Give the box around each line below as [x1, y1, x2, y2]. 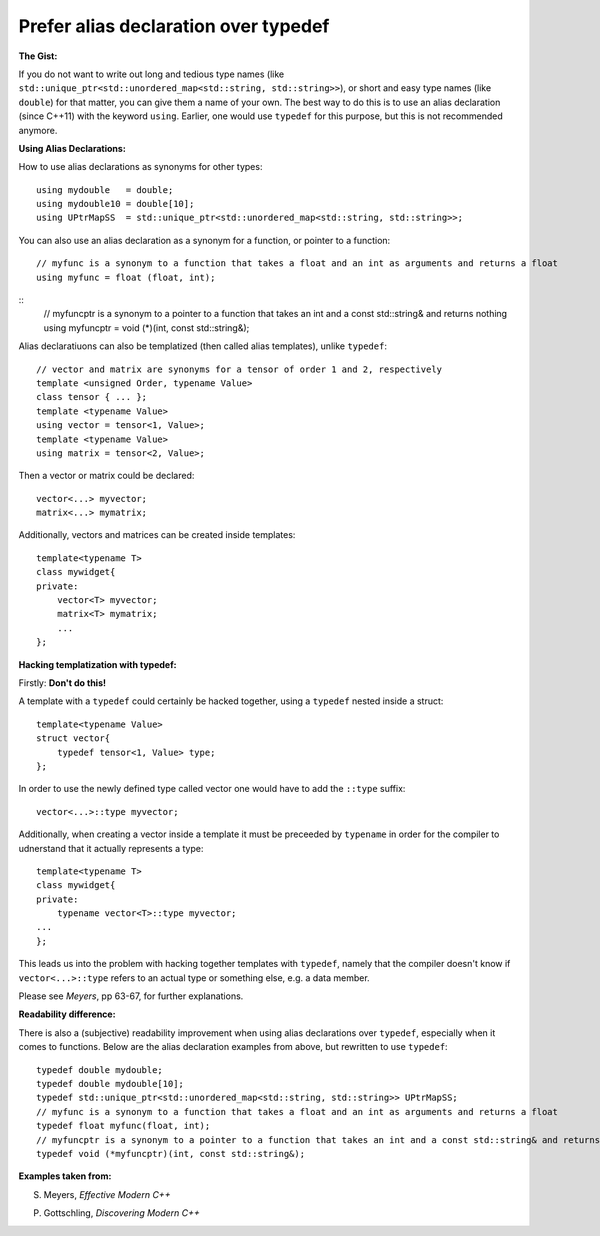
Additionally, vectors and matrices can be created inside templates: [18, 529, 296, 541]
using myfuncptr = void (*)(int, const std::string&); [43, 321, 250, 334]
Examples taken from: [18, 1170, 112, 1182]
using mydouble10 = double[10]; [36, 198, 195, 210]
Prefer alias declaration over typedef [18, 15, 330, 37]
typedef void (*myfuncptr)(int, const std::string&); [36, 1148, 305, 1159]
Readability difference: [18, 1008, 116, 1020]
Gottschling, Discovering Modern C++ [43, 1207, 200, 1219]
